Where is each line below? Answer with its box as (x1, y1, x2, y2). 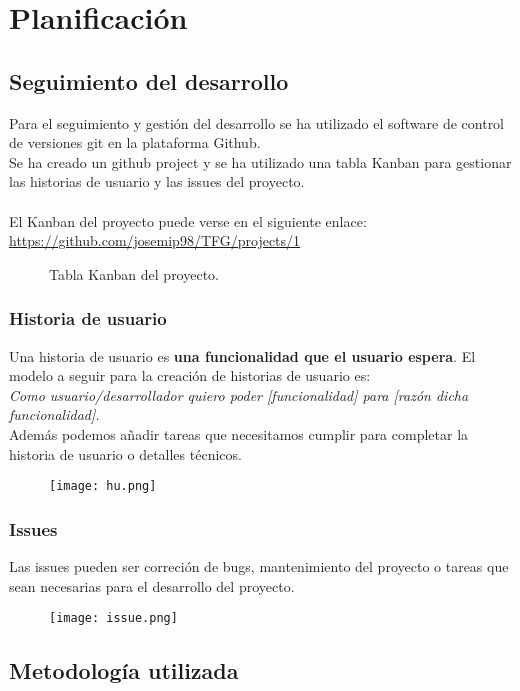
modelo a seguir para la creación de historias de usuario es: (9, 365, 371, 386)
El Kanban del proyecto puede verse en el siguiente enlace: (9, 210, 367, 231)
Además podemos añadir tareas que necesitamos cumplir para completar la (9, 423, 469, 444)
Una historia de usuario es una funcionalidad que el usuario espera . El (9, 345, 476, 366)
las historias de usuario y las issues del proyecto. (9, 171, 305, 192)
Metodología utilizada (9, 655, 239, 686)
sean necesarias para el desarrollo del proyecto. (9, 575, 295, 596)
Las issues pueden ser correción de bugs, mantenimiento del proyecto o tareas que (9, 555, 509, 576)
